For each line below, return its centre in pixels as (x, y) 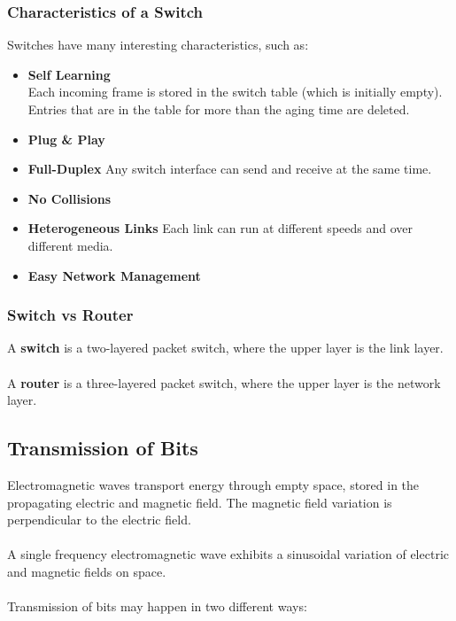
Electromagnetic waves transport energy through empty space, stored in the (213, 484)
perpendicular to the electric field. (99, 520)
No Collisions (70, 198)
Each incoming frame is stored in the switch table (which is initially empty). (235, 92)
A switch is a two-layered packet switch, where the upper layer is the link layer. (225, 348)
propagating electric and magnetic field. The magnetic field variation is (200, 502)
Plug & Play (66, 139)
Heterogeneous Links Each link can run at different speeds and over (220, 228)
